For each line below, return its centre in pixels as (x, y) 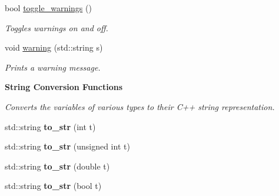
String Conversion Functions (64, 87)
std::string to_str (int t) (50, 126)
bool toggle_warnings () (48, 8)
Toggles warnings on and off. (57, 27)
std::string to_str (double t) (57, 166)
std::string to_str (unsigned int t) (67, 146)
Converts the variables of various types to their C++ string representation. (140, 106)
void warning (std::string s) (54, 47)
